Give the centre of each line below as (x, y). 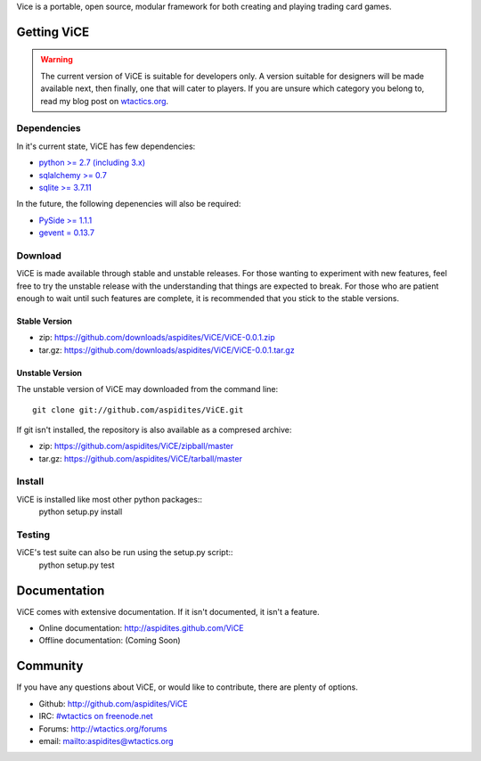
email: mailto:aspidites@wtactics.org (106, 741)
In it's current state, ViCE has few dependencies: (106, 146)
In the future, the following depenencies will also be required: (129, 204)
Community (50, 666)
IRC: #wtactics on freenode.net (96, 716)
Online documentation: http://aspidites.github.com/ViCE (141, 628)
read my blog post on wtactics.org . (105, 101)
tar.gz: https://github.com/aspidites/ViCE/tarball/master (140, 458)
